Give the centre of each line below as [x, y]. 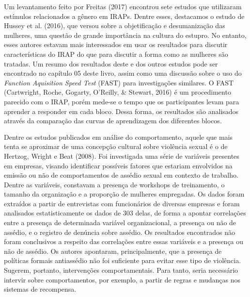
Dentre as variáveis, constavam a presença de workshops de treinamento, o [114, 184]
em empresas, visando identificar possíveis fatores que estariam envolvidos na [118, 165]
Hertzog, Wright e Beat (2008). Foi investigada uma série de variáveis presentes [122, 156]
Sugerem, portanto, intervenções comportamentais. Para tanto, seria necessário [121, 270]
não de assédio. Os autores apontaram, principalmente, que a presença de [113, 251]
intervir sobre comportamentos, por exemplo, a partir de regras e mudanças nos [122, 279]
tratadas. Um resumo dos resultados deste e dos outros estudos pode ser [111, 63]
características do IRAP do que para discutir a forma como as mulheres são [116, 54]
